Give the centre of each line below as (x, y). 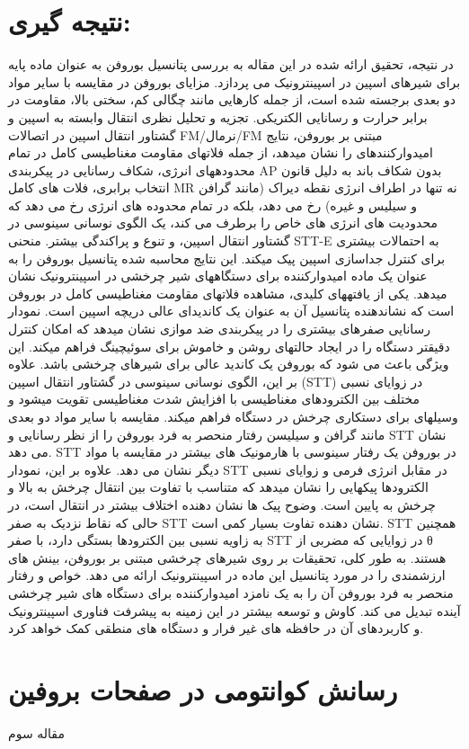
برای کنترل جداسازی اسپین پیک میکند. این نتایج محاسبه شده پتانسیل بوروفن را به (227, 258)
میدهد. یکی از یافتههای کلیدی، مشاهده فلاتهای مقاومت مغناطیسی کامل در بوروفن (228, 293)
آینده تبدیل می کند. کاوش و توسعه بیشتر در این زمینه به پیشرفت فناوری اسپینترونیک (234, 610)
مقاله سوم (36, 732)
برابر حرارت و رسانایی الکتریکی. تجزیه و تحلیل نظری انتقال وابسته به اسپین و (218, 116)
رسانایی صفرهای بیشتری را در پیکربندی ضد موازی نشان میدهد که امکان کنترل (220, 329)
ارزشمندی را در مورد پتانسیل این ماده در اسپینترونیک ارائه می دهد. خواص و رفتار (227, 575)
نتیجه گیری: (70, 21)
